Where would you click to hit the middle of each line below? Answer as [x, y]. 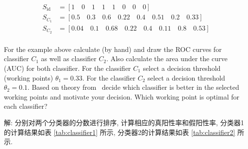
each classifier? [26, 106]
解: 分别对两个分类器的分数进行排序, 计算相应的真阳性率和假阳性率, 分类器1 [124, 122]
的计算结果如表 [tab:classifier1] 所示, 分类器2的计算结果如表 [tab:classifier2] [120, 132]
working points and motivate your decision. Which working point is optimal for [122, 96]
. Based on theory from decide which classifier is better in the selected [133, 87]
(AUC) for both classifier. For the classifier [67, 68]
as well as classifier [69, 58]
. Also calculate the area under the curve [167, 58]
